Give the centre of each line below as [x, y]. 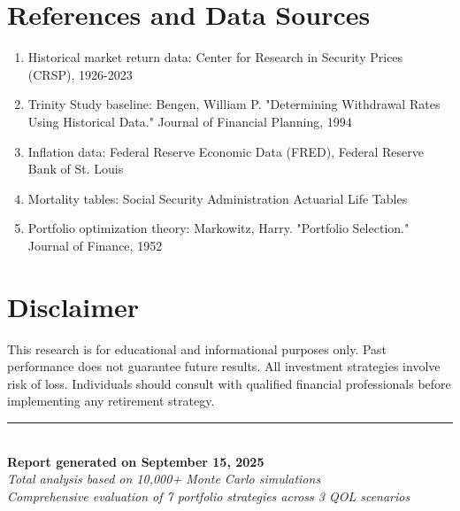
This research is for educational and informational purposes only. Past [197, 348]
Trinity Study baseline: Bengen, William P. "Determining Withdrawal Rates [234, 104]
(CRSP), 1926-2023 [80, 74]
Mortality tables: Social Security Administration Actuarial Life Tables [218, 198]
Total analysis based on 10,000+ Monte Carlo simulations [164, 479]
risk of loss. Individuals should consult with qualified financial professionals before [229, 383]
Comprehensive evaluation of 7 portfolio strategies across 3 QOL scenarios [209, 496]
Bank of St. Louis [76, 169]
